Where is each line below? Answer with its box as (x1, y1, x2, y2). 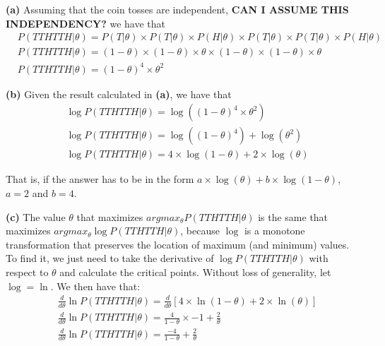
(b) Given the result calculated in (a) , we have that (6, 86, 232, 101)
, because (180, 223, 220, 238)
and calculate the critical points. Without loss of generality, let (59, 265, 331, 280)
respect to (6, 265, 49, 280)
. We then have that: (50, 278, 141, 293)
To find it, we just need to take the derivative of (6, 251, 214, 266)
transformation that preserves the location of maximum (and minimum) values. (6, 237, 350, 251)
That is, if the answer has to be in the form (6, 172, 194, 186)
